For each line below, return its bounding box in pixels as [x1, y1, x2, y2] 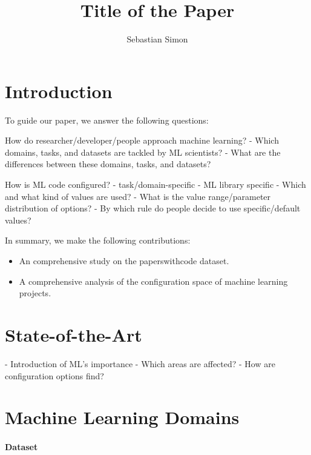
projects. [19, 287, 51, 299]
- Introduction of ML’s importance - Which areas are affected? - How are [5, 357, 275, 370]
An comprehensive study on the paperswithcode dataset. [19, 254, 229, 267]
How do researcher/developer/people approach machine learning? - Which [5, 134, 279, 147]
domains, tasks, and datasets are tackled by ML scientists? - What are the [5, 145, 281, 158]
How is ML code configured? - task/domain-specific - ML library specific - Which [5, 178, 306, 191]
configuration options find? [5, 369, 104, 382]
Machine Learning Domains [5, 405, 240, 430]
